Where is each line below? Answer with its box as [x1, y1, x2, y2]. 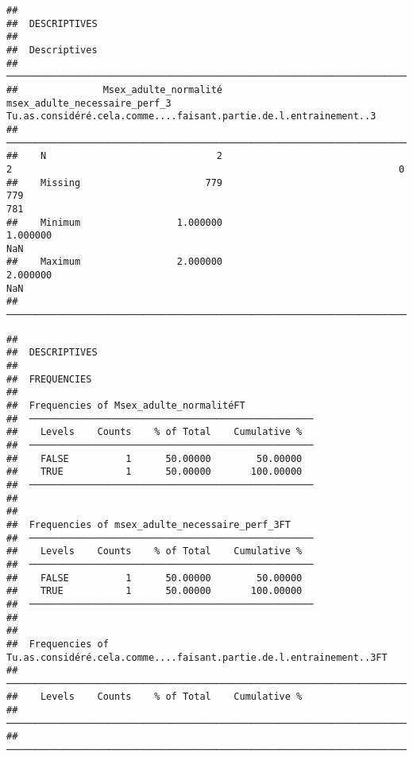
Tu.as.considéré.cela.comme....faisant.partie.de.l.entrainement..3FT [6, 651, 388, 663]
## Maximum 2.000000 [6, 256, 223, 268]
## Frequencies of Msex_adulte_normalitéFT [6, 400, 245, 412]
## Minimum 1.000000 [6, 216, 223, 228]
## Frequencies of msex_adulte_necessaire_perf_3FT [6, 518, 291, 530]
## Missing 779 [6, 177, 223, 188]
